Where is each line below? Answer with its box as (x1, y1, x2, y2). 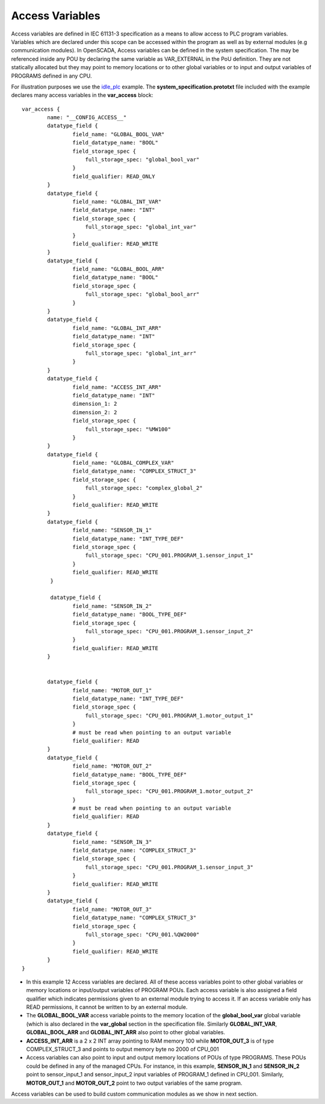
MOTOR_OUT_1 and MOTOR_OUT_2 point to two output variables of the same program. (26, 1079, 243, 1087)
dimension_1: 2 (72, 400, 117, 408)
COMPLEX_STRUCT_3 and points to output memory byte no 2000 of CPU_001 (26, 1046, 219, 1053)
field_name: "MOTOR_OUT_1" (72, 687, 152, 693)
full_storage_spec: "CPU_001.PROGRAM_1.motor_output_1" (85, 712, 254, 719)
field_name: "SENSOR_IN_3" (72, 839, 152, 845)
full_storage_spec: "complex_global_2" (85, 485, 203, 492)
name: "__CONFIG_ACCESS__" (47, 114, 127, 121)
